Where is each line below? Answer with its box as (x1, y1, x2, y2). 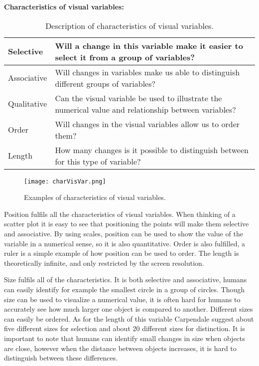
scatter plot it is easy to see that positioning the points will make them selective (4, 218, 249, 229)
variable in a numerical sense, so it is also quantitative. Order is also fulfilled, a (4, 238, 246, 248)
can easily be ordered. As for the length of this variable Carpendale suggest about (4, 313, 254, 324)
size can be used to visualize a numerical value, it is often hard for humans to (4, 294, 241, 304)
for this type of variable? (55, 155, 141, 167)
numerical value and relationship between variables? (55, 103, 236, 115)
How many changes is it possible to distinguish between (55, 144, 249, 156)
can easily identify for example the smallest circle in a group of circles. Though (4, 284, 245, 294)
